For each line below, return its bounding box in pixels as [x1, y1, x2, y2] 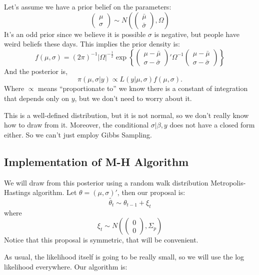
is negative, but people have [154, 28, 239, 39]
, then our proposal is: [117, 187, 185, 197]
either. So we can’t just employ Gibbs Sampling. [4, 129, 152, 139]
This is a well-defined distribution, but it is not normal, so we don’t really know [4, 109, 249, 120]
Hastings [4, 187, 30, 197]
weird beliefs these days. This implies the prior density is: [4, 38, 180, 49]
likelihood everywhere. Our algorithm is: [4, 261, 127, 271]
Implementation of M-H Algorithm [4, 153, 189, 169]
